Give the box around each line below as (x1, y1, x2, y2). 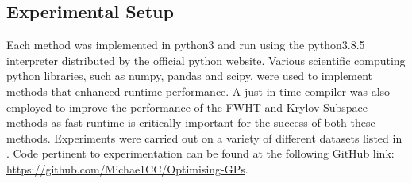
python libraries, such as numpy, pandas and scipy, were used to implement (6, 67, 373, 84)
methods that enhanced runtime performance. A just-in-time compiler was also (6, 82, 391, 99)
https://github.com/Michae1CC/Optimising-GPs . (6, 160, 248, 177)
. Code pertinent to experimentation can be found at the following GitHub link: (6, 145, 395, 162)
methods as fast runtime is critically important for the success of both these (6, 114, 375, 131)
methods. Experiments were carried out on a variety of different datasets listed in (6, 129, 402, 146)
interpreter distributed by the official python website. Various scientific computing (6, 51, 406, 68)
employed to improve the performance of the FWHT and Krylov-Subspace (6, 98, 368, 115)
